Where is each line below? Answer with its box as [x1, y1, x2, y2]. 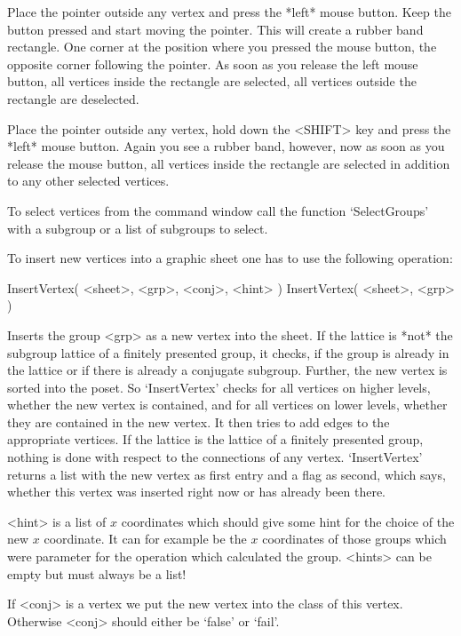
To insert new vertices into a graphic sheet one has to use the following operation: [7, 249, 453, 267]
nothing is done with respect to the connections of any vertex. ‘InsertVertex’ [7, 448, 423, 466]
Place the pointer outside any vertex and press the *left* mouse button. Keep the [7, 3, 451, 20]
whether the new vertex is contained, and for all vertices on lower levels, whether [7, 395, 448, 414]
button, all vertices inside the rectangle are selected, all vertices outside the [7, 72, 417, 91]
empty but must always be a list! [7, 564, 187, 583]
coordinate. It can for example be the [44, 529, 247, 548]
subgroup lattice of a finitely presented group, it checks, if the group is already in [7, 343, 449, 362]
